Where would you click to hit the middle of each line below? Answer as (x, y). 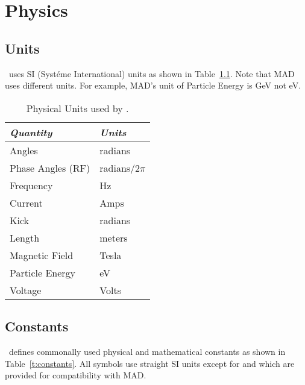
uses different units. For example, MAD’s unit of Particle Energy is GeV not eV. (153, 85)
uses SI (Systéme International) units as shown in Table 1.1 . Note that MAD (152, 73)
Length (25, 237)
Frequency (31, 185)
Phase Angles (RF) (50, 167)
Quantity (31, 132)
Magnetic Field (42, 255)
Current (26, 202)
